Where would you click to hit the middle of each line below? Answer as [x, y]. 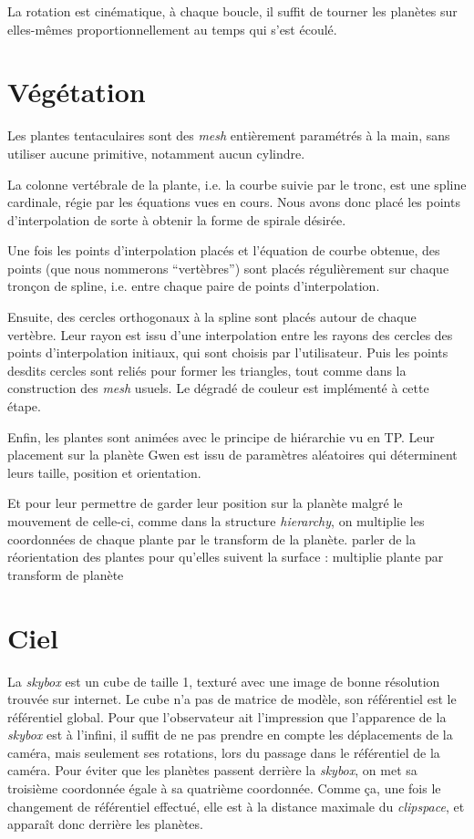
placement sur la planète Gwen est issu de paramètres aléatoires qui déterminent [232, 455]
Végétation [77, 92]
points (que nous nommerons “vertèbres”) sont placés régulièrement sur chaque [228, 268]
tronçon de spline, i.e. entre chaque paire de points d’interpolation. [194, 286]
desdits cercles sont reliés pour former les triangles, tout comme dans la [207, 370]
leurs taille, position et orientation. [104, 472]
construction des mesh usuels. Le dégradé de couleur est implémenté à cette [218, 388]
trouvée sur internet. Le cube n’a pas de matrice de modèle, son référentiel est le [232, 699]
